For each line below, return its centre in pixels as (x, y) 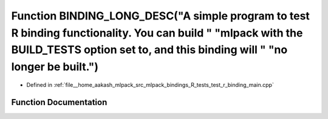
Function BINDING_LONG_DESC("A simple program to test (160, 16)
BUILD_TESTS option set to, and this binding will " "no (149, 50)
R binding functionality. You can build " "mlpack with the (157, 33)
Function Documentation (59, 102)
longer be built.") (55, 67)
